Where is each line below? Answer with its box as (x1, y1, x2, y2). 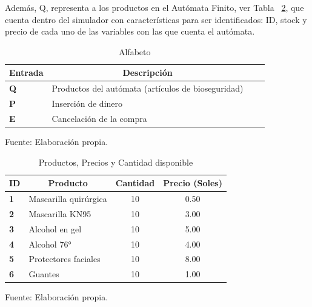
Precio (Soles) (163, 177, 222, 189)
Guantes (28, 268, 59, 280)
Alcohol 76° (28, 237, 71, 250)
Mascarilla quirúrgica (28, 192, 107, 205)
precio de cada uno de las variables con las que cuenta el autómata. (5, 25, 255, 38)
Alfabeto (119, 45, 151, 58)
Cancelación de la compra (51, 112, 147, 124)
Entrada (9, 66, 44, 79)
